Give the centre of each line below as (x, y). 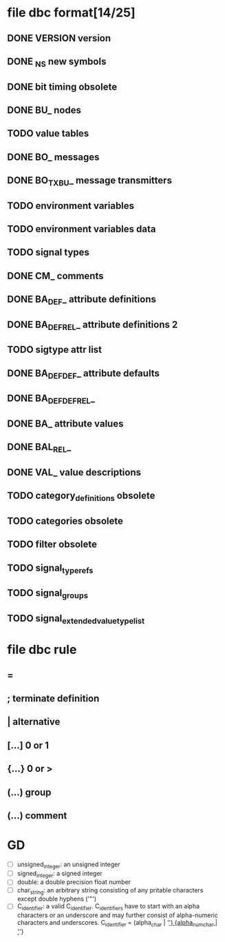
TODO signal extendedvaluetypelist (76, 619)
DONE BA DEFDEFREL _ (51, 399)
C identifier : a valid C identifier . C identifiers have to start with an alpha (108, 907)
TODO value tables (48, 133)
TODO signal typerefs (50, 569)
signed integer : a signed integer (60, 874)
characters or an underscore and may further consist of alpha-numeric (118, 915)
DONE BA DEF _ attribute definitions (82, 300)
